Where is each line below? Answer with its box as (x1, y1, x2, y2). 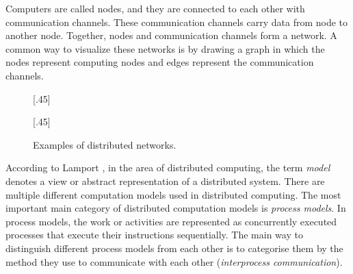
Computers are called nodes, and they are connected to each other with (5, 1, 305, 15)
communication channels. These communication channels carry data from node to (5, 14, 348, 29)
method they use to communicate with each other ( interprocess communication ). (5, 254, 343, 269)
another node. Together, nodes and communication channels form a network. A (5, 28, 337, 42)
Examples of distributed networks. (33, 137, 176, 151)
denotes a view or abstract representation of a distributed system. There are (5, 173, 325, 188)
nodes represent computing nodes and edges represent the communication (5, 55, 314, 69)
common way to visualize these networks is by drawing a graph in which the (5, 41, 325, 55)
